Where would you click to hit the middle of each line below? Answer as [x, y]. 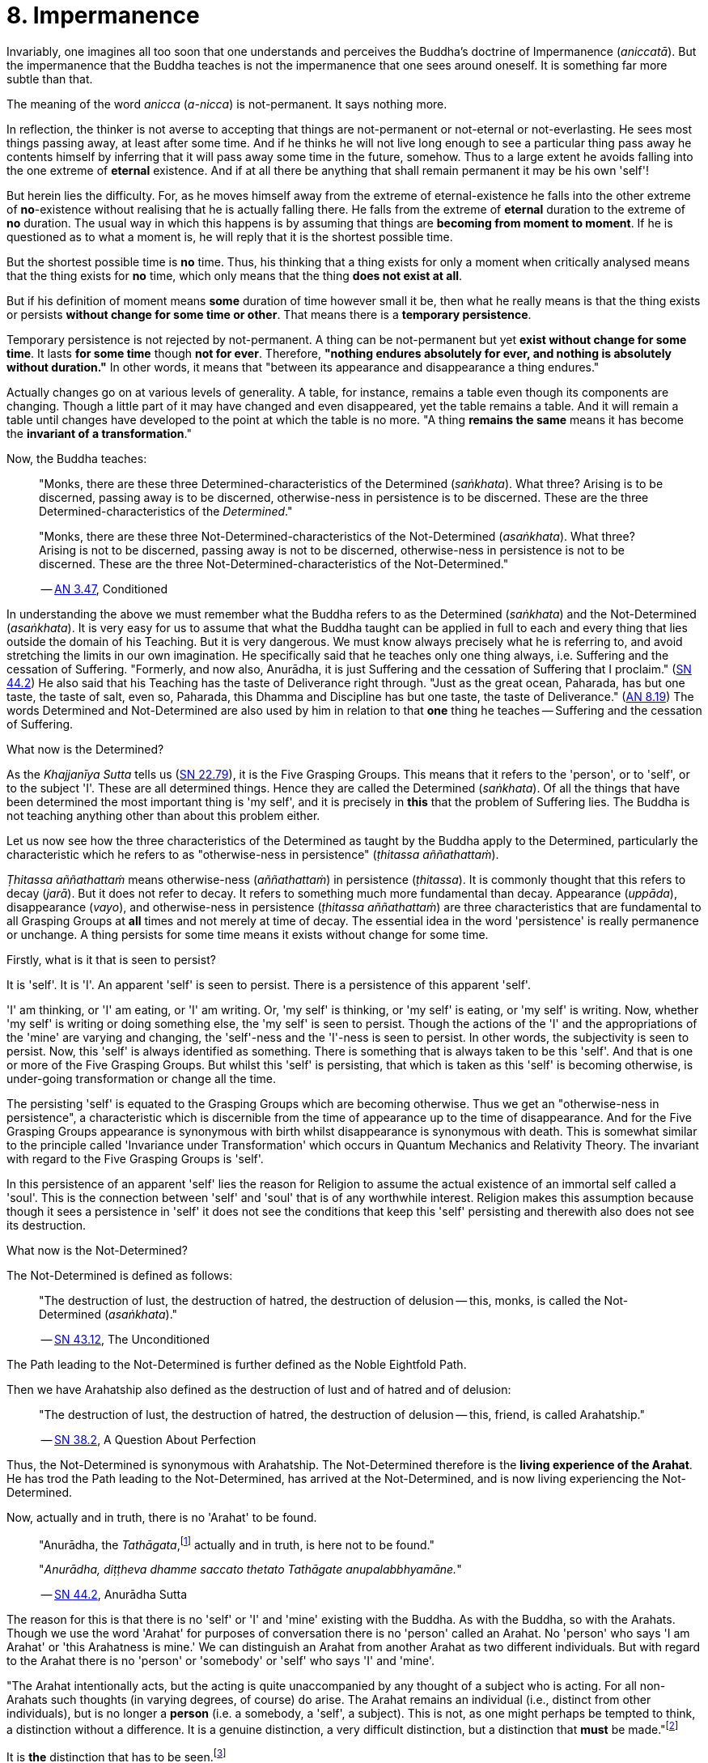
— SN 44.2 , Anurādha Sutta [114, 1595]
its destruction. [47, 1225]
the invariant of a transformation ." [99, 433]
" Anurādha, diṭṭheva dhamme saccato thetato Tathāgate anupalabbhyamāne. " [250, 1570]
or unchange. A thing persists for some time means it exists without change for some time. [248, 934]
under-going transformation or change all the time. [141, 1078]
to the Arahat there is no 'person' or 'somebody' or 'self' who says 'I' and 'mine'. [220, 1661]
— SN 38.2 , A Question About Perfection [148, 1439]
